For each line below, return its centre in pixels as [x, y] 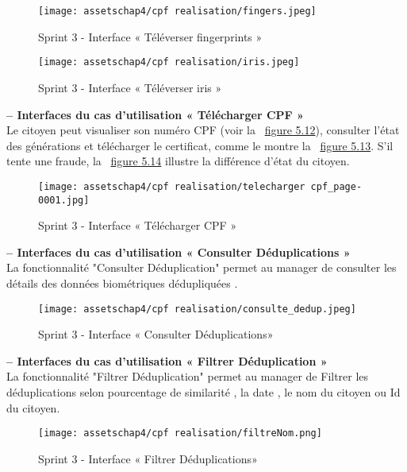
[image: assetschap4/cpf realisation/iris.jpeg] [169, 62]
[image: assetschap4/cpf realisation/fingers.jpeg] [177, 11]
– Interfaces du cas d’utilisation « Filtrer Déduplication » [167, 360]
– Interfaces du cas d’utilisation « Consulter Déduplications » [179, 251]
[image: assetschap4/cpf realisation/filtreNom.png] [180, 433]
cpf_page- [336, 186]
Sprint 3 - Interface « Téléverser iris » [130, 87]
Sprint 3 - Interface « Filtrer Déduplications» [148, 458]
